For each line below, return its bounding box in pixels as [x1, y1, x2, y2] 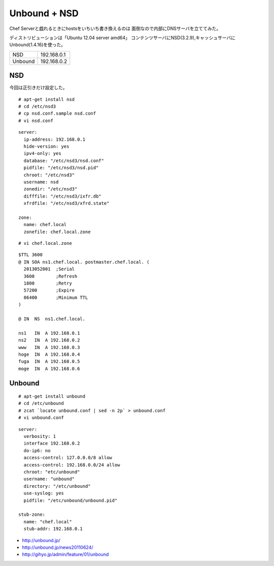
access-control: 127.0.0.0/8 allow [23, 455, 113, 461]
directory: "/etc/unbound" [23, 483, 91, 489]
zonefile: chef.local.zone [23, 229, 91, 235]
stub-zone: [18, 512, 46, 518]
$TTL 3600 [18, 252, 43, 258]
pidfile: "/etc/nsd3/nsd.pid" [23, 165, 99, 171]
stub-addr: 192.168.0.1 [23, 526, 83, 532]
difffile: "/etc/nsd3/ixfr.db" [23, 193, 101, 199]
